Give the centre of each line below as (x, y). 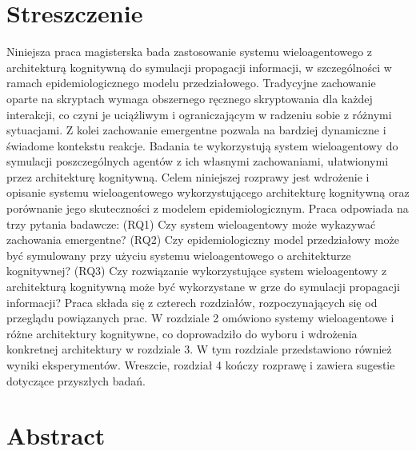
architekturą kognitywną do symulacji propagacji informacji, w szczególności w (199, 67)
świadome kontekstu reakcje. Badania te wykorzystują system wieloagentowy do (202, 145)
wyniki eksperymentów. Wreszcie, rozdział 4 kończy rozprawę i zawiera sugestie (201, 365)
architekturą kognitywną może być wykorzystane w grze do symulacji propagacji (203, 287)
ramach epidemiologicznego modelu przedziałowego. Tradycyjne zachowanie (191, 83)
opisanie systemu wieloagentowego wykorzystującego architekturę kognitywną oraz (208, 192)
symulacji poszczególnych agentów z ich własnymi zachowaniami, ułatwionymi (198, 161)
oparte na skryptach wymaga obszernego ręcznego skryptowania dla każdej (190, 98)
